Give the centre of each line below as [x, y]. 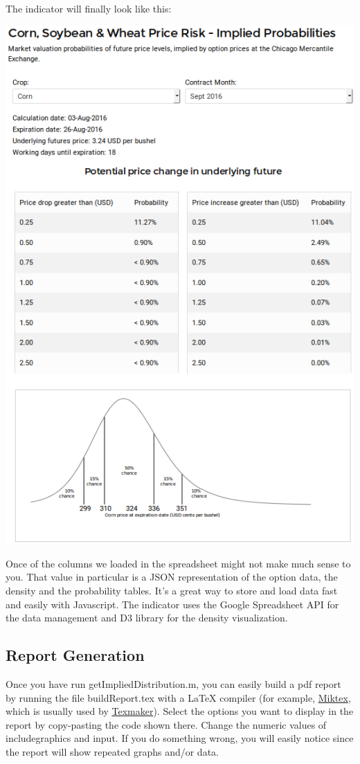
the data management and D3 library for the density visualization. [147, 618]
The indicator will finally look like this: [89, 8]
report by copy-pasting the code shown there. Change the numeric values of [166, 724]
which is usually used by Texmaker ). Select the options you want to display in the [180, 711]
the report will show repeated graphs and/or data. [112, 751]
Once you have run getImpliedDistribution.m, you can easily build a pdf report [173, 683]
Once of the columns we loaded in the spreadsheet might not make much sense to [178, 563]
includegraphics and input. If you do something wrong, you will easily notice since [180, 738]
